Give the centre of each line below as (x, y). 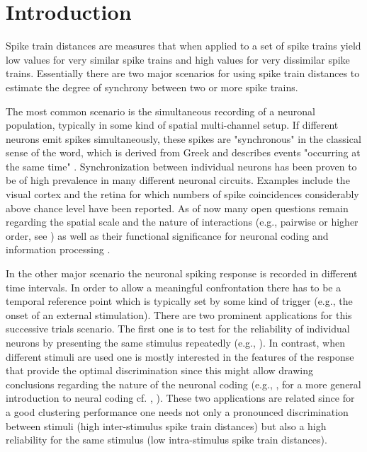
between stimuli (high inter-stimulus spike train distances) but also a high (166, 425)
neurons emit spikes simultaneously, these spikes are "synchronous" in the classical (183, 138)
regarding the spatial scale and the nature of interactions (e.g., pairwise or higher (182, 222)
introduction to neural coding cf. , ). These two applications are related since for (180, 398)
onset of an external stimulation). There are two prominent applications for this (179, 314)
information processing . (58, 249)
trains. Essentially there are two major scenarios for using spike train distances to (183, 73)
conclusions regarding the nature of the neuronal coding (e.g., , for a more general (183, 384)
